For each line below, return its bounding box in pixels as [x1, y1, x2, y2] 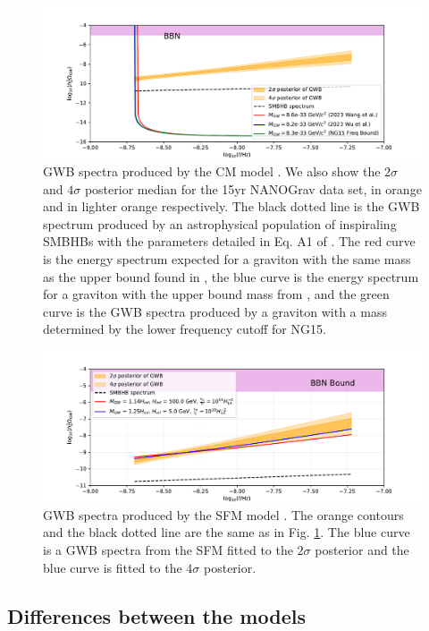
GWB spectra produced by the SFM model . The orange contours [43, 505, 404, 524]
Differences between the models [7, 601, 306, 629]
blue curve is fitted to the [43, 558, 182, 576]
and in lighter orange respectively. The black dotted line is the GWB [43, 197, 420, 216]
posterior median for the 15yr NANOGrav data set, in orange [84, 179, 422, 198]
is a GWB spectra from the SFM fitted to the [43, 541, 293, 559]
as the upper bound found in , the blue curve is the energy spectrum [43, 267, 419, 286]
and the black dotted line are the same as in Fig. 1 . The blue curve [43, 523, 410, 541]
